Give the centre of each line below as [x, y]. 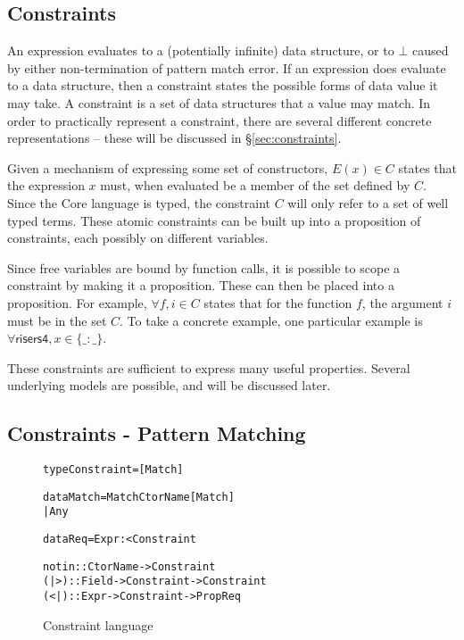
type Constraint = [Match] [113, 470]
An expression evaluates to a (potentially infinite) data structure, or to [201, 50]
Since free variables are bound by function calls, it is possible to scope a [204, 267]
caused [430, 50]
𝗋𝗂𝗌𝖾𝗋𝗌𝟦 [32, 340]
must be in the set [57, 320]
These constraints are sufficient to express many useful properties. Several [209, 367]
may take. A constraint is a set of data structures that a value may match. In [219, 102]
